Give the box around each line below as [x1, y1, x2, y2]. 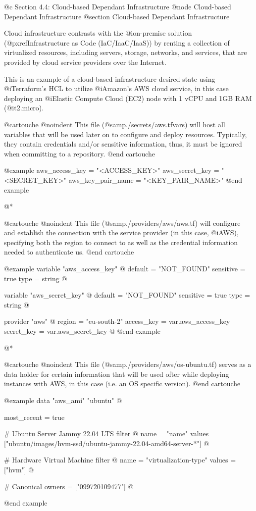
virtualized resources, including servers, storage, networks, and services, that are [4, 47, 247, 57]
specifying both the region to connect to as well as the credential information [4, 237, 238, 247]
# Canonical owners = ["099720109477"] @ [4, 481, 134, 491]
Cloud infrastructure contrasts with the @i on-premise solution [4, 28, 192, 38]
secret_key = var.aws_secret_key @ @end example [4, 326, 161, 336]
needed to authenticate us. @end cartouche [4, 247, 134, 257]
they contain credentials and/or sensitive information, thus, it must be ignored [4, 139, 242, 149]
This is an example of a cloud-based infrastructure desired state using [4, 73, 215, 84]
